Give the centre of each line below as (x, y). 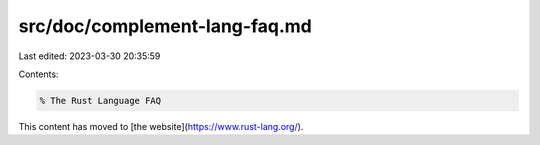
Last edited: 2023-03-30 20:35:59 (89, 56)
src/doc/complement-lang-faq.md (165, 26)
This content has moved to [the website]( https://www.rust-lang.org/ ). (161, 126)
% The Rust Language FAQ (100, 100)
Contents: (38, 74)
